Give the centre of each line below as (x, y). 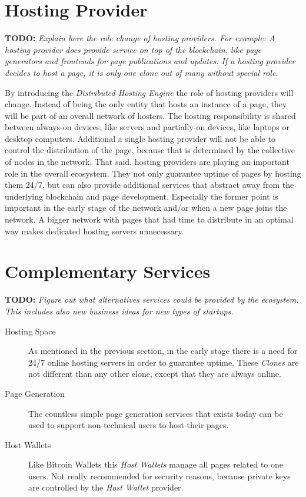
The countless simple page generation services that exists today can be (156, 413)
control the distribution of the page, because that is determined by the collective (150, 150)
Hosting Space (30, 331)
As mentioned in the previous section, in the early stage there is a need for (163, 351)
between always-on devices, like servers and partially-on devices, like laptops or (147, 127)
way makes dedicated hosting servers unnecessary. (94, 231)
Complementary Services (108, 271)
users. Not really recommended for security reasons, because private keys (159, 476)
